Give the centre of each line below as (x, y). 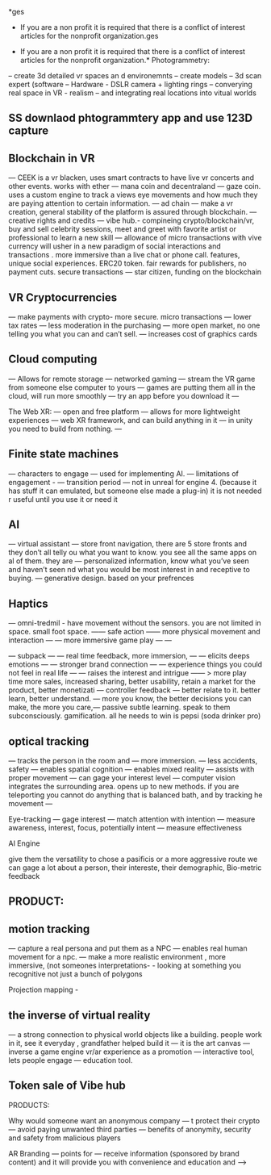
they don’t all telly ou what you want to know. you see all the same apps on (133, 553)
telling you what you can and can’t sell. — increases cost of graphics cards (133, 334)
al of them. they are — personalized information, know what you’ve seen (129, 561)
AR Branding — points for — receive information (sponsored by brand (124, 1153)
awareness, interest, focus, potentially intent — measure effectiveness (125, 828)
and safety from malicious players (65, 1138)
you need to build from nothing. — (65, 429)
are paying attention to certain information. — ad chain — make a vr (121, 203)
